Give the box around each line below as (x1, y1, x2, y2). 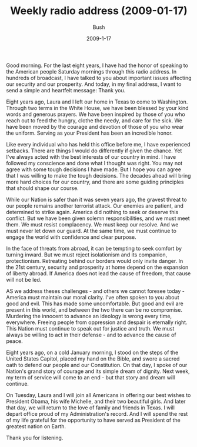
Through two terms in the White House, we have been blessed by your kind (6, 104, 189, 111)
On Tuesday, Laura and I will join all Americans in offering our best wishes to (6, 391, 191, 398)
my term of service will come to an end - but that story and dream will (6, 373, 175, 381)
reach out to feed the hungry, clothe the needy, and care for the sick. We (6, 116, 183, 124)
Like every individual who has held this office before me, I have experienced (6, 141, 191, 148)
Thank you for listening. (6, 434, 64, 441)
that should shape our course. (6, 184, 79, 192)
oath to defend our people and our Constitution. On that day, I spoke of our (6, 361, 188, 368)
